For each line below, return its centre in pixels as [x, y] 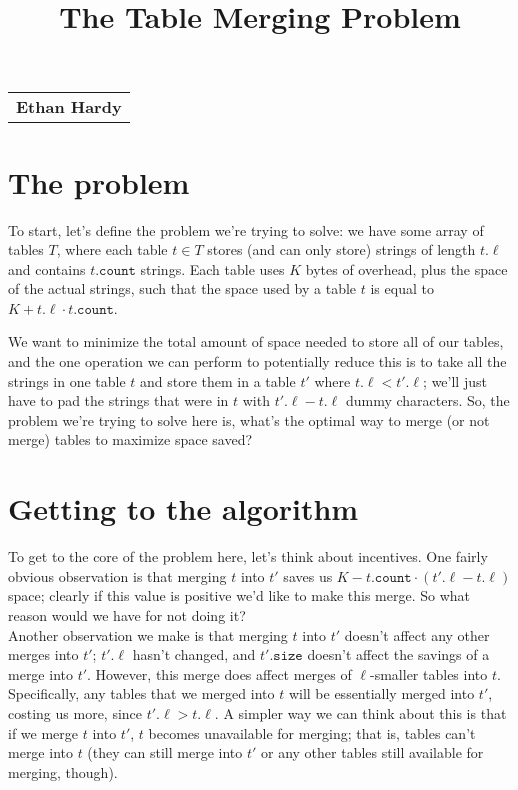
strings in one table [67, 380]
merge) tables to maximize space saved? [130, 439]
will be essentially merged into [381, 693]
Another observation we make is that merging [148, 634]
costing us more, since [75, 712]
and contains [47, 268]
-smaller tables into [429, 673]
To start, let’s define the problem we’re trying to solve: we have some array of [246, 229]
